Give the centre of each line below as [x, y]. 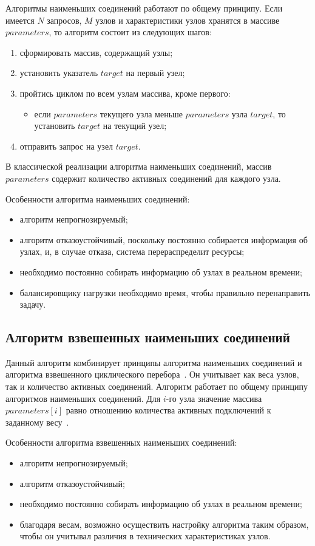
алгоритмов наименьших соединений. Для [83, 398]
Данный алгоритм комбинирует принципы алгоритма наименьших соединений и [154, 362]
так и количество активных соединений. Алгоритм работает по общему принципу [157, 386]
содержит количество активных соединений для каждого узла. [166, 178]
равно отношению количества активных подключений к [168, 410]
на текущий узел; [135, 126]
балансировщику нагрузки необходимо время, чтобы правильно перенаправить [165, 292]
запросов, [64, 20]
